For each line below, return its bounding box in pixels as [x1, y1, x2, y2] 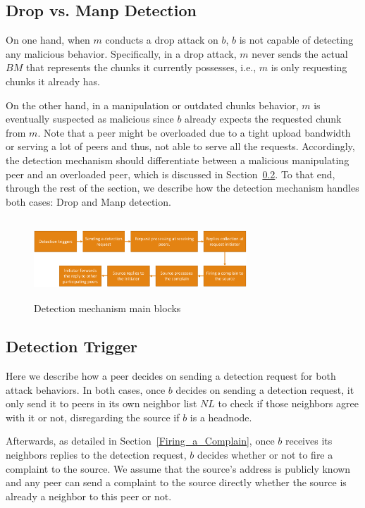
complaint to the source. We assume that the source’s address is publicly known [6, 461, 351, 476]
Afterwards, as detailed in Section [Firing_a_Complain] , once [6, 433, 275, 448]
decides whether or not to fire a [197, 447, 333, 462]
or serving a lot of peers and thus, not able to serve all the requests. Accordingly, [6, 139, 355, 154]
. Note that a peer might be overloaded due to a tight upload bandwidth [37, 125, 351, 140]
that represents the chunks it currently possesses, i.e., [25, 60, 256, 75]
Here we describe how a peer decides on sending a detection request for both [6, 368, 336, 383]
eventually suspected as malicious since [6, 111, 174, 126]
